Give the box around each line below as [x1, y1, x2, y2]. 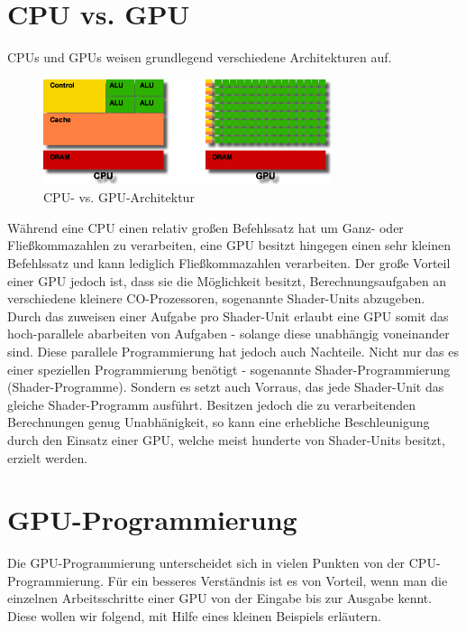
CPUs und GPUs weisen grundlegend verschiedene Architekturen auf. [7, 48, 392, 67]
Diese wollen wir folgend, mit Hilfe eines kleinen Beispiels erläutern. [7, 607, 381, 626]
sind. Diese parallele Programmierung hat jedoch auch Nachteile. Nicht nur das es [7, 342, 459, 361]
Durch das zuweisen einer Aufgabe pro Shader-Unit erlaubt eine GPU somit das [7, 306, 449, 325]
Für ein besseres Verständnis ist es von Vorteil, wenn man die [107, 571, 448, 589]
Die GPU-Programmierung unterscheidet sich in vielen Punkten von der [7, 553, 406, 572]
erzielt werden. [7, 448, 88, 467]
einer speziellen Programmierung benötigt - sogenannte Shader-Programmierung [7, 359, 451, 378]
